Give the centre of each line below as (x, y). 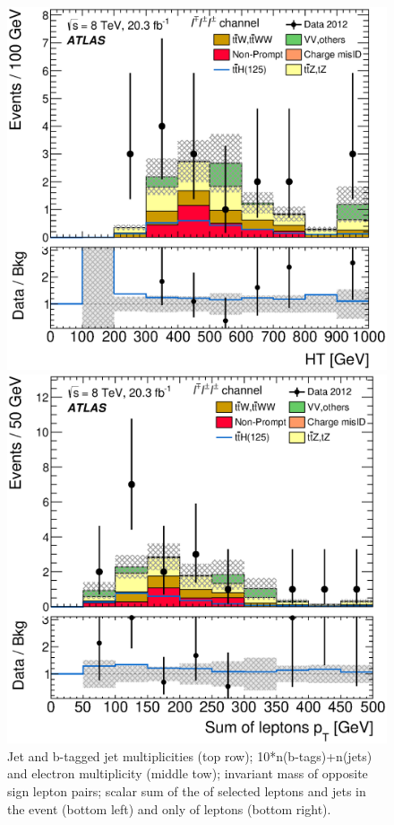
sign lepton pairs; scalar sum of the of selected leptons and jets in (187, 791)
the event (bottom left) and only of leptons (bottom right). (169, 808)
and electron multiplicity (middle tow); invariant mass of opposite (188, 773)
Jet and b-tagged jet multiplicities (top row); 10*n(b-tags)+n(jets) (190, 755)
